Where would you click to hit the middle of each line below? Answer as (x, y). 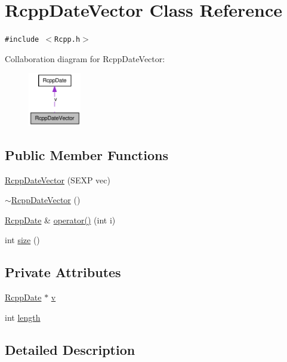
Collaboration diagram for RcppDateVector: (85, 58)
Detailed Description (70, 349)
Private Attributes (63, 272)
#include (22, 40)
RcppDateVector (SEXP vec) (58, 180)
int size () (22, 240)
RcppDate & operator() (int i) (60, 220)
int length (23, 317)
